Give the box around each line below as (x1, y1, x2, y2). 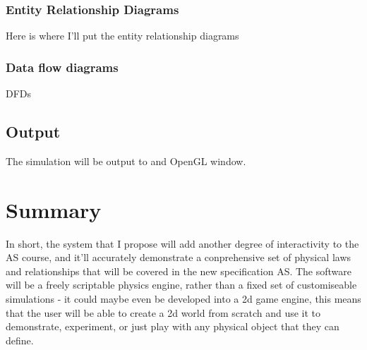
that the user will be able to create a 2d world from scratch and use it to (6, 305, 321, 320)
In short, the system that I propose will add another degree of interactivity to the (6, 236, 359, 251)
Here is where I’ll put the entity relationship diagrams (6, 28, 239, 43)
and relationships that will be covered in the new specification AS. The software (6, 263, 352, 278)
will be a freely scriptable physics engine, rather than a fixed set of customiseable (6, 277, 357, 292)
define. (6, 332, 34, 347)
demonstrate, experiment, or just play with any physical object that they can (6, 319, 339, 334)
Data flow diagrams (6, 58, 119, 76)
